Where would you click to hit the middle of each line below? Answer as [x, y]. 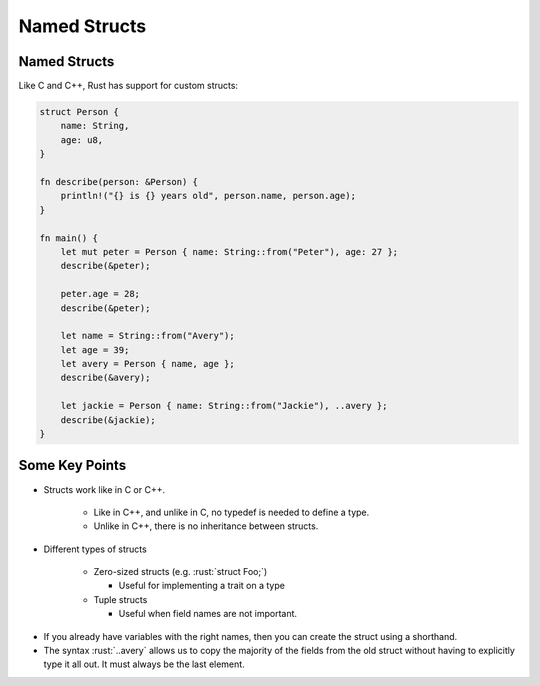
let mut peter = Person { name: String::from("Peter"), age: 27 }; [229, 251]
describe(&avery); [105, 378]
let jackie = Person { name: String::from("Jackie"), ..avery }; [224, 406]
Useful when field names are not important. [208, 614]
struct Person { [79, 112]
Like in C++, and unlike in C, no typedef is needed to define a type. [231, 512]
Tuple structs [120, 599]
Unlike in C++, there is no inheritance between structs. [206, 526]
